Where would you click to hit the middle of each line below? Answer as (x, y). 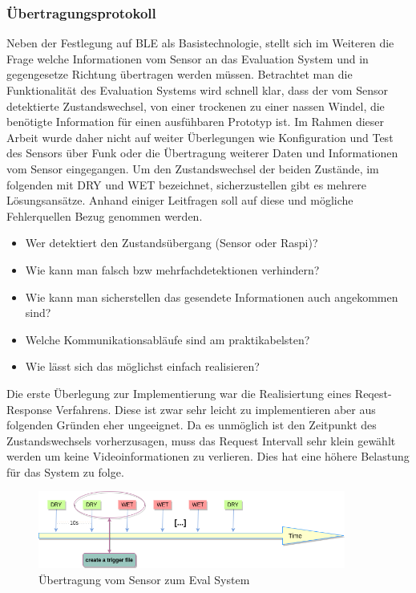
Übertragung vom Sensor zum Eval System (144, 579)
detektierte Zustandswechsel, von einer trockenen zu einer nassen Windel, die (196, 106)
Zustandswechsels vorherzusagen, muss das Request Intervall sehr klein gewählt (201, 440)
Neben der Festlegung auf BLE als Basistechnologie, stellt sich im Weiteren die (200, 43)
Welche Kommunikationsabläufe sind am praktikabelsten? (168, 339)
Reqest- (373, 393)
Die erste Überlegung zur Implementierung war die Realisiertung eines (179, 393)
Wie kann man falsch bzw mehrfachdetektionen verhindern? (172, 269)
